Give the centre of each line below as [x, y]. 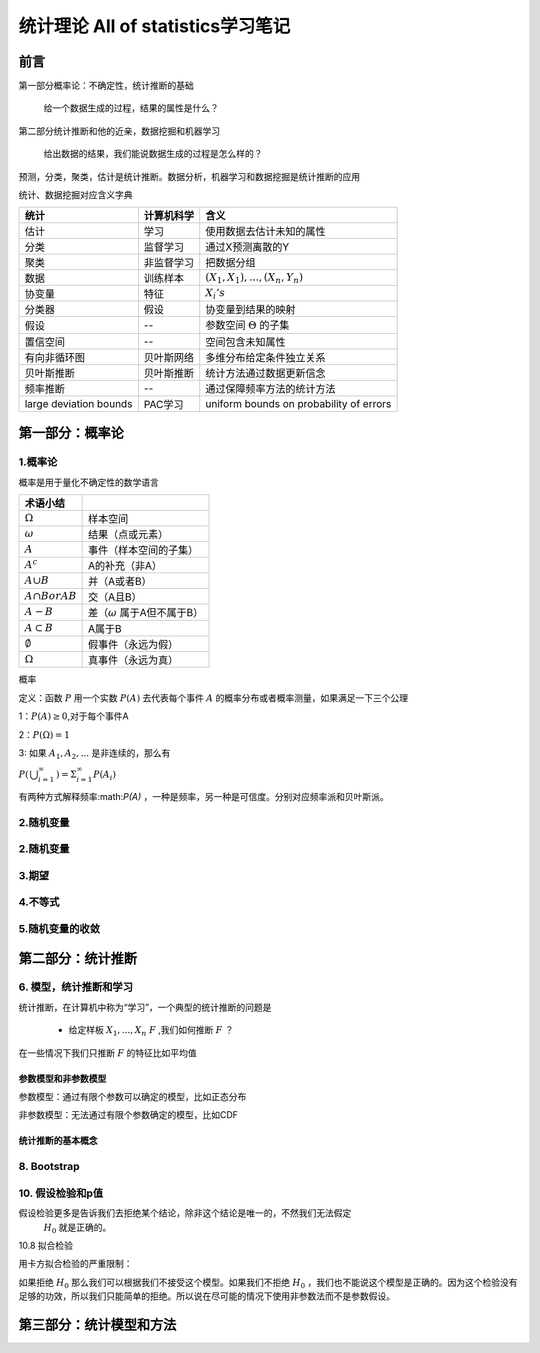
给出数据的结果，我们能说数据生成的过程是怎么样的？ [153, 154]
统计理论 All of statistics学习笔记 [154, 26]
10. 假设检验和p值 [61, 1193]
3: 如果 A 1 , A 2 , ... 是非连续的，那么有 [94, 753]
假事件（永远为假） [133, 645]
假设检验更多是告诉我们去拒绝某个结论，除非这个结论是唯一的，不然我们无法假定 [185, 1213]
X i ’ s [215, 294]
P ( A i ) [105, 775]
